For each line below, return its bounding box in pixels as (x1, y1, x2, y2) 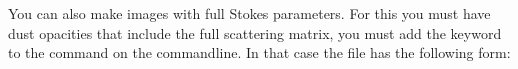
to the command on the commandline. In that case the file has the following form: (8, 42, 511, 63)
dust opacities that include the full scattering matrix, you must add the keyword (8, 22, 502, 43)
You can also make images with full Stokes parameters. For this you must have (8, 3, 491, 23)
